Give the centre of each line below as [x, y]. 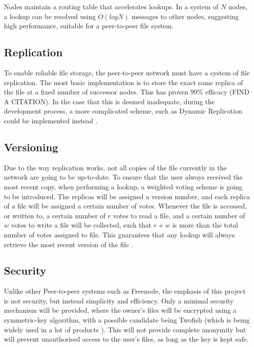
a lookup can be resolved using [50, 16]
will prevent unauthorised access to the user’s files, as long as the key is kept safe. [126, 339]
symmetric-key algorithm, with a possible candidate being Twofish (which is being [127, 320]
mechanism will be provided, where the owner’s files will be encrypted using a [120, 310]
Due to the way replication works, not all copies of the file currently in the [115, 167]
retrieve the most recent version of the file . [69, 244]
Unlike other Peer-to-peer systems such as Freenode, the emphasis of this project [125, 291]
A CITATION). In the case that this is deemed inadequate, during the [109, 101]
